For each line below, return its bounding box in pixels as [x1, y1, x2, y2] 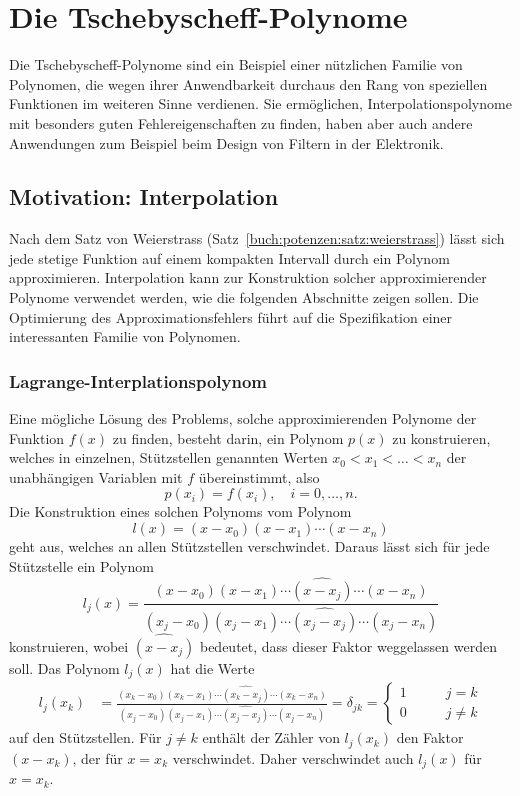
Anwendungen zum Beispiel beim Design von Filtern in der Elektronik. [9, 132, 444, 153]
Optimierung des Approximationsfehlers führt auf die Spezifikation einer [9, 306, 453, 327]
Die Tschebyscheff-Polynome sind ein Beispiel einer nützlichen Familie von [9, 54, 463, 75]
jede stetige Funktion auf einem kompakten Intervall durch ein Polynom [9, 247, 450, 268]
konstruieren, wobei [9, 635, 129, 656]
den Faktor [396, 727, 464, 748]
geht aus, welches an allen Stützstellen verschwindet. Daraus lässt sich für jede [9, 536, 490, 557]
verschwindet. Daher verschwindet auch [172, 747, 414, 768]
